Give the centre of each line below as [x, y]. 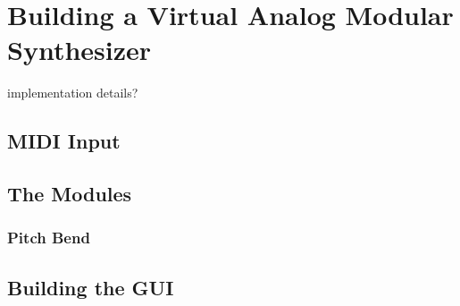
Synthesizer [79, 50]
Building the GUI [91, 287]
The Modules [70, 194]
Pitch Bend [49, 238]
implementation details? [73, 93]
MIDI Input [64, 141]
